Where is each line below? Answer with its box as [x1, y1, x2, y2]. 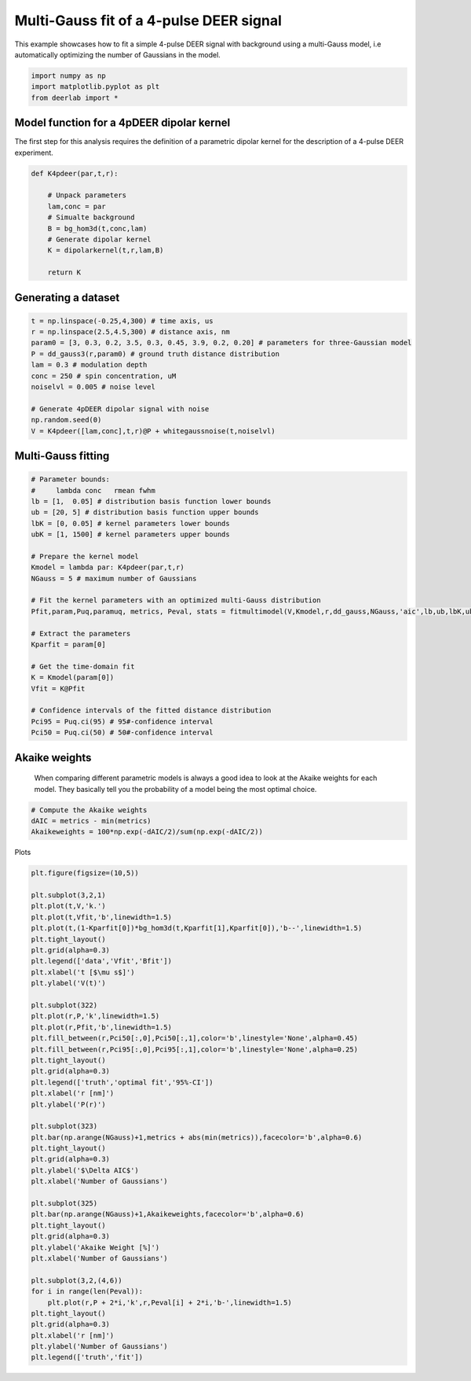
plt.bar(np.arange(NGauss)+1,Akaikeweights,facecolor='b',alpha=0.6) [31, 1210, 305, 1219]
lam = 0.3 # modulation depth [31, 360, 148, 370]
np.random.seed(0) [31, 415, 102, 425]
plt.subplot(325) [31, 1199, 98, 1208]
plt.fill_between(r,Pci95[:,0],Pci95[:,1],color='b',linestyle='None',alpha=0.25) [31, 1044, 359, 1054]
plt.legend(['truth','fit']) [31, 1353, 144, 1362]
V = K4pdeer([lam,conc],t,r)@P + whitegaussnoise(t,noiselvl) [31, 426, 276, 436]
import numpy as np [31, 71, 106, 80]
